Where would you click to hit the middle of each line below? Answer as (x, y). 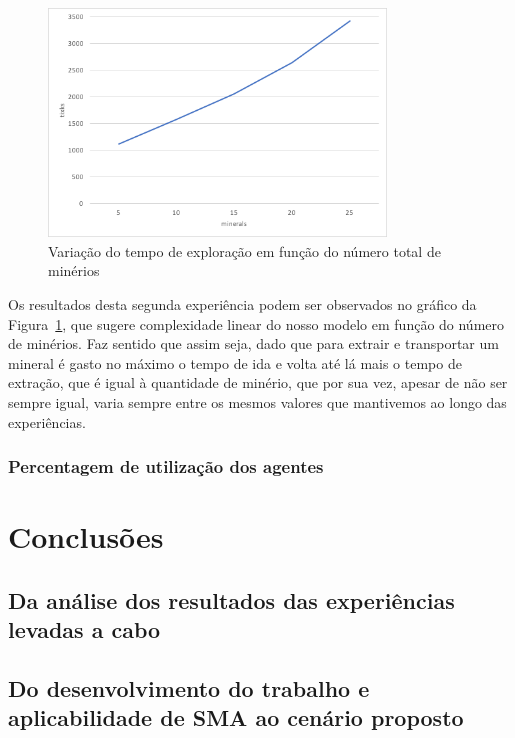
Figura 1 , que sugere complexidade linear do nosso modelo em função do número (256, 323)
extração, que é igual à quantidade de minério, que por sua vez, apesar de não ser (258, 382)
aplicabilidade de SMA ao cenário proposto (236, 717)
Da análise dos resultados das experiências (231, 599)
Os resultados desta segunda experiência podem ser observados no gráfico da (242, 303)
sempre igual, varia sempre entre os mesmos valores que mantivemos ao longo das (257, 401)
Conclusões (86, 536)
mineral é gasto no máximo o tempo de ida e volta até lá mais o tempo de (235, 362)
